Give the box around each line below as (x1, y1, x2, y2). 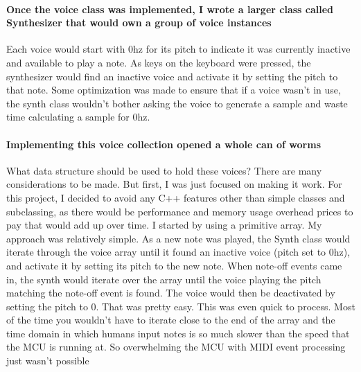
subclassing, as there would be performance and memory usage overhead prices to (6, 204, 353, 218)
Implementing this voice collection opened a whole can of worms (6, 136, 322, 151)
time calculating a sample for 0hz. (6, 109, 150, 124)
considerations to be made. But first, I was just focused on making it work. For (6, 177, 342, 191)
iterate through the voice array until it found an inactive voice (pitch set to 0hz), (6, 245, 351, 259)
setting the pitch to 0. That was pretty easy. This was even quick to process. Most (6, 299, 355, 313)
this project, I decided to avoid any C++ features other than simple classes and (6, 190, 345, 204)
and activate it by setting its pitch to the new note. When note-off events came (6, 258, 342, 272)
